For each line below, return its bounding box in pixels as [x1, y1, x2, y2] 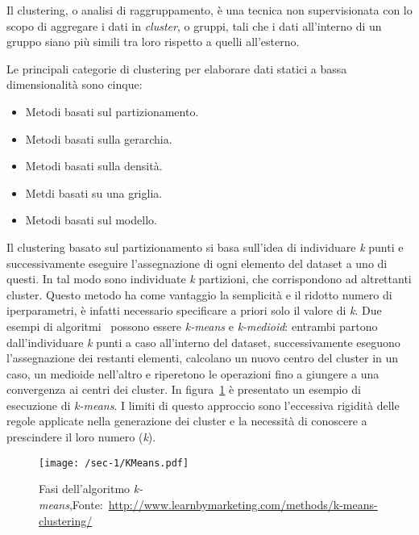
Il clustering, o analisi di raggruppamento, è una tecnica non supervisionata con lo [6, 2, 413, 18]
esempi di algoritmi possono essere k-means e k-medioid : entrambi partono [6, 317, 378, 334]
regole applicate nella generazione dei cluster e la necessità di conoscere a [6, 412, 367, 429]
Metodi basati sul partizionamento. [25, 102, 199, 119]
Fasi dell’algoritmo [39, 480, 131, 497]
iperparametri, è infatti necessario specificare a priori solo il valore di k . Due [6, 302, 382, 319]
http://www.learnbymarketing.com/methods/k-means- [108, 495, 378, 512]
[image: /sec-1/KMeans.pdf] [39, 457, 189, 469]
